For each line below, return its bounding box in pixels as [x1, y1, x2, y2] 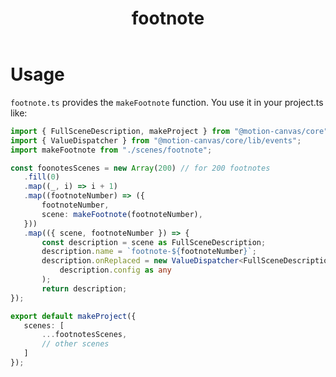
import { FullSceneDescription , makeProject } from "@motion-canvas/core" [10, 126, 329, 136]
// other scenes [41, 339, 110, 349]
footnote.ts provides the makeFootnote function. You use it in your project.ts [10, 96, 324, 108]
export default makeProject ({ [10, 311, 137, 321]
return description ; [41, 283, 128, 294]
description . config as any [59, 265, 172, 276]
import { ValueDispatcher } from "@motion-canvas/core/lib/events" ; [10, 135, 302, 146]
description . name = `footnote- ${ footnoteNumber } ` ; [41, 247, 257, 257]
